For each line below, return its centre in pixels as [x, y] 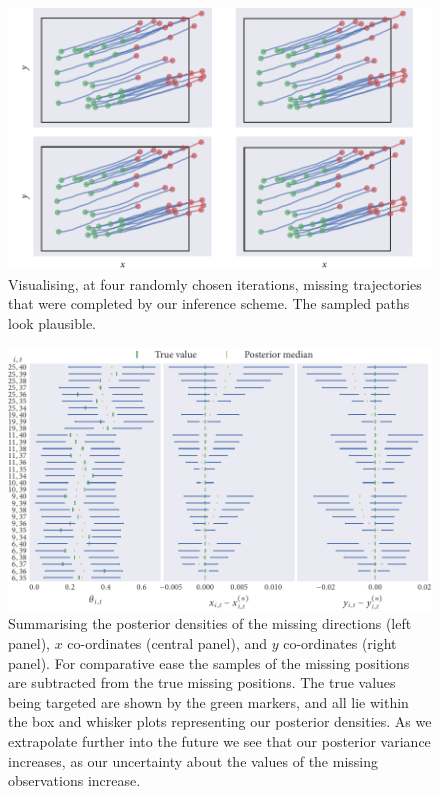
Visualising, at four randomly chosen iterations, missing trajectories [215, 283]
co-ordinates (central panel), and [167, 643]
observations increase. [74, 780]
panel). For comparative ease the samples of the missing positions [209, 662]
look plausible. [52, 323]
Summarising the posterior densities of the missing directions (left [210, 623]
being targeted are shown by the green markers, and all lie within [208, 701]
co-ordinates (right [340, 643]
